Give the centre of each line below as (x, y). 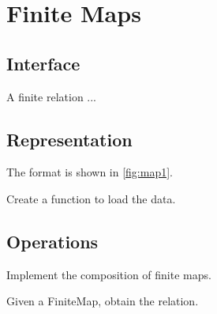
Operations (52, 241)
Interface (43, 63)
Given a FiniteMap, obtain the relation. (103, 301)
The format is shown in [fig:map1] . (90, 172)
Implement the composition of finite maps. (109, 274)
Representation (69, 139)
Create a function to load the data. (91, 198)
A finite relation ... (52, 96)
